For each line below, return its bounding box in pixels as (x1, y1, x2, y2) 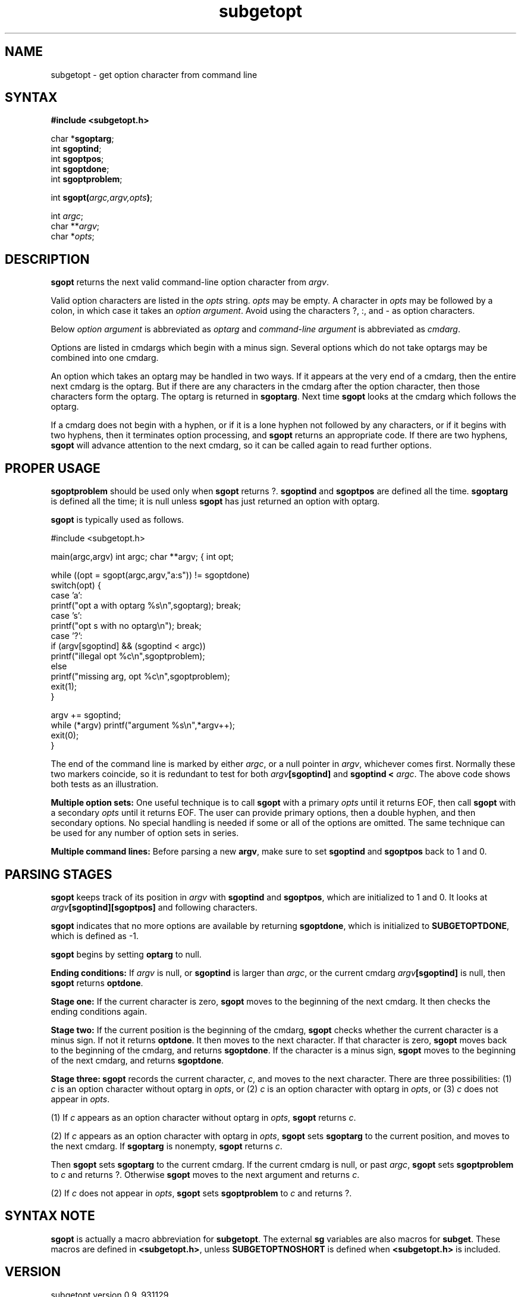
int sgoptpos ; (51, 154, 104, 164)
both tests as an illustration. (51, 779, 159, 790)
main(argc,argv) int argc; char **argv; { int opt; (51, 551, 234, 562)
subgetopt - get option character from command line (51, 69, 258, 80)
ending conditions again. (51, 1006, 147, 1017)
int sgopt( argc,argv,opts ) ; (51, 192, 153, 203)
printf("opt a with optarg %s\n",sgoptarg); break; (51, 600, 241, 611)
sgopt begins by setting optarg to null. (51, 949, 202, 959)
